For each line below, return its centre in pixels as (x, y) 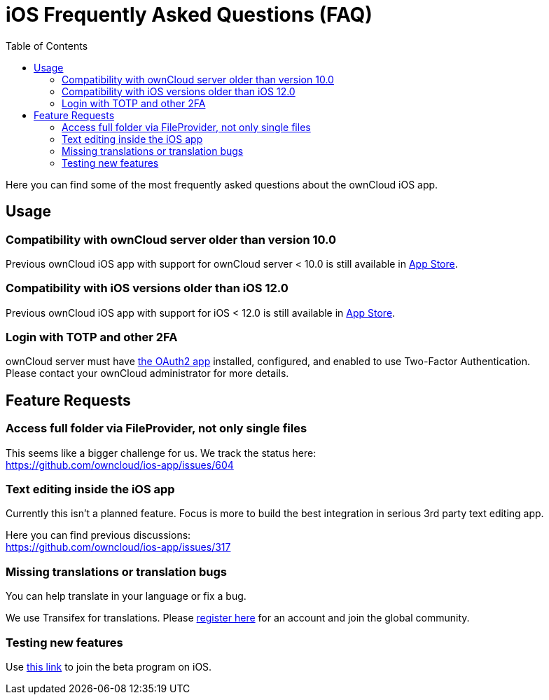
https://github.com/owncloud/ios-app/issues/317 (118, 547)
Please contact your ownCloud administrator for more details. (147, 373)
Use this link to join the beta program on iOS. (109, 666)
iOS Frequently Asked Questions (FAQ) (189, 15)
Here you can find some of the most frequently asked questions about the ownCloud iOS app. (222, 184)
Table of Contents (47, 46)
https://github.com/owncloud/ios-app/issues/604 (120, 465)
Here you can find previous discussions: (98, 535)
